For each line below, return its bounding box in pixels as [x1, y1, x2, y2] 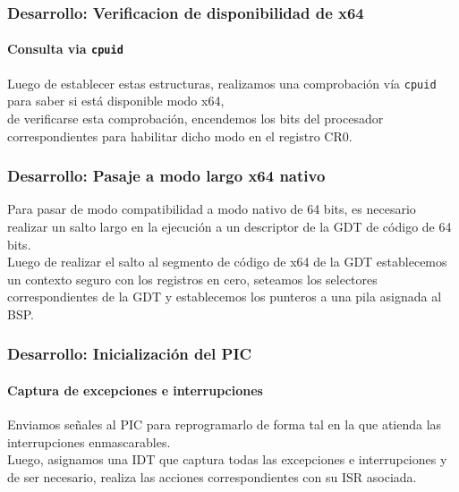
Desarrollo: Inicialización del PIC [7, 343, 252, 365]
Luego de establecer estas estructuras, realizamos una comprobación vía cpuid [7, 73, 437, 92]
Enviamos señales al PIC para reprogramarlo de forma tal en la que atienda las [7, 415, 442, 434]
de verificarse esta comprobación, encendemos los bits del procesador [7, 108, 384, 127]
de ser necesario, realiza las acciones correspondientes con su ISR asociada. [7, 467, 417, 486]
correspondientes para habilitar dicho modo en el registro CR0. [7, 126, 353, 145]
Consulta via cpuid [7, 39, 123, 58]
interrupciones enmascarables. [7, 432, 171, 451]
